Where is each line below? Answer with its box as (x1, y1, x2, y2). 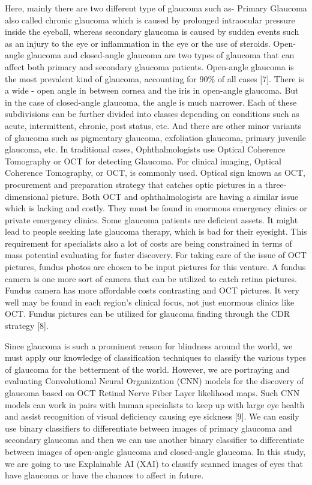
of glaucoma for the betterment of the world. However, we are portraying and (5, 363, 290, 375)
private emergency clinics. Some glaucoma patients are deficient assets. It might (5, 213, 298, 226)
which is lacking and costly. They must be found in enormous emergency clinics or (5, 202, 307, 214)
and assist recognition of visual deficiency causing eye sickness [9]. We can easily (5, 410, 299, 423)
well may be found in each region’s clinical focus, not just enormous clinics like (5, 295, 295, 308)
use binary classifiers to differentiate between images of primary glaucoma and (5, 421, 292, 434)
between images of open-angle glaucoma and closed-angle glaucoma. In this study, (5, 445, 306, 457)
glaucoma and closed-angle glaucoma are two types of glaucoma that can (26, 49, 295, 61)
